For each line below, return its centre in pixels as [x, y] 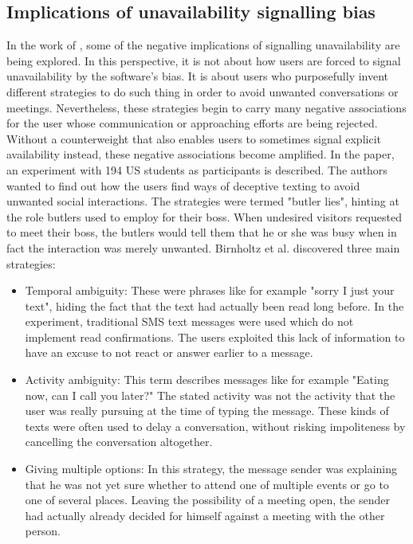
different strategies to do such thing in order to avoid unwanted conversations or [203, 91]
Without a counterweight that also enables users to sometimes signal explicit [194, 138]
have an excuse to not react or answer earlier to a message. [169, 352]
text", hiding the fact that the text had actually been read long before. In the [214, 305]
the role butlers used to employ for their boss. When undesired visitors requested [204, 216]
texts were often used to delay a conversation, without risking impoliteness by [215, 426]
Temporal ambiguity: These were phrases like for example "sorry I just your [210, 290]
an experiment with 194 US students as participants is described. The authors [197, 169]
